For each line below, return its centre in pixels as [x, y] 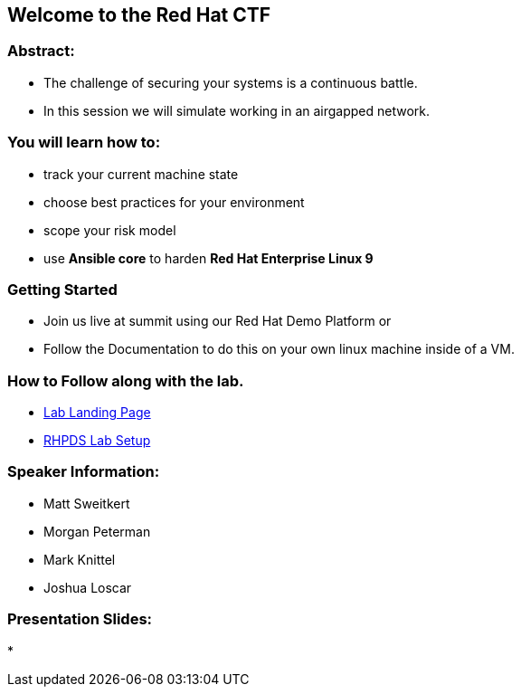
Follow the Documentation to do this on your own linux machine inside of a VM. [279, 349]
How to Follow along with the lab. [126, 380]
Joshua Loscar [88, 587]
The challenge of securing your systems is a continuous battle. [231, 82]
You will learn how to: [84, 143]
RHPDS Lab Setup [97, 441]
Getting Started [62, 289]
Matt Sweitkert [87, 503]
